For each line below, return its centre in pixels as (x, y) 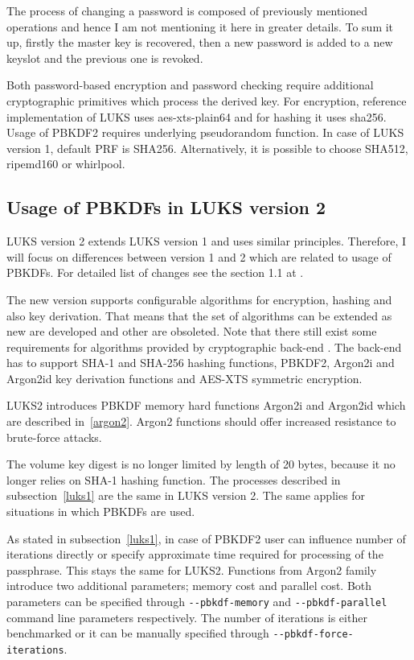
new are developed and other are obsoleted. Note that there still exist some (192, 331)
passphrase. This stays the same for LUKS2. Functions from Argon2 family (192, 569)
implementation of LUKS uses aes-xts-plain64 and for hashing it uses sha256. (197, 116)
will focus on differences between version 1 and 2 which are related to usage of (199, 256)
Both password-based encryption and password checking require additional (190, 85)
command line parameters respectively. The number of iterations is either (187, 617)
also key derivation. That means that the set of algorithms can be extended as (199, 315)
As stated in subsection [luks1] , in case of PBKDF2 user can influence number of (206, 538)
